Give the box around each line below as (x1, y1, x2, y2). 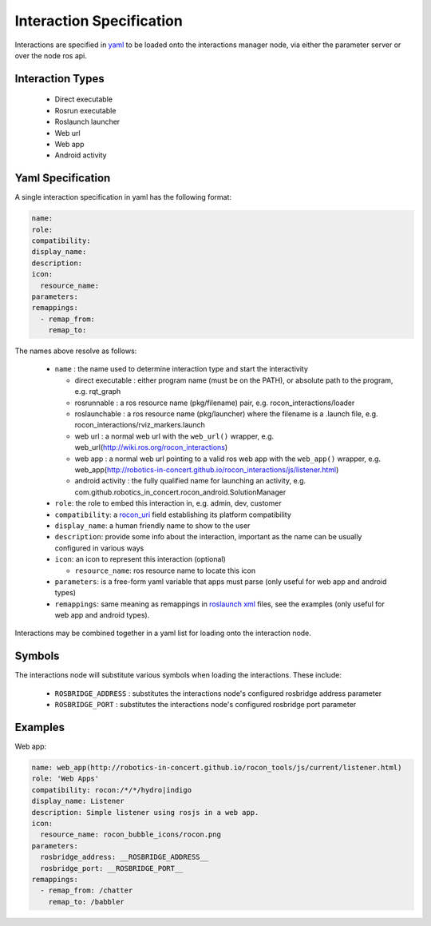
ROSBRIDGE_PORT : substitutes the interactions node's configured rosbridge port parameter (54, 700, 357, 709)
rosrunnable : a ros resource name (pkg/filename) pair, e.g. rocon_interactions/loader (74, 398, 355, 407)
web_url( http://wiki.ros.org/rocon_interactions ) (74, 443, 228, 452)
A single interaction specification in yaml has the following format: (14, 193, 231, 202)
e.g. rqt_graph (74, 387, 121, 396)
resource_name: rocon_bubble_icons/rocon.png (40, 830, 221, 839)
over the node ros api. (14, 50, 87, 60)
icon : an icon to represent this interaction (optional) (54, 554, 227, 564)
